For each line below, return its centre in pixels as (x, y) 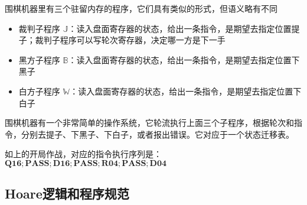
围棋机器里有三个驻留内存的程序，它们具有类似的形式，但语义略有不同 (141, 8)
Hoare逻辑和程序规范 (67, 193)
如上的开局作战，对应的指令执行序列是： (83, 154)
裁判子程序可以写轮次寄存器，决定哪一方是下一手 (130, 40)
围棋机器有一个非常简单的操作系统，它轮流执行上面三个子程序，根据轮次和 (149, 123)
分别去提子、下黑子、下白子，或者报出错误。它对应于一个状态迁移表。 (157, 134)
